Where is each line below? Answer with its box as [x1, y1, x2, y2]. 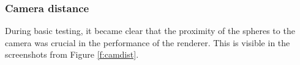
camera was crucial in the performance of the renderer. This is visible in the [5, 36, 290, 49]
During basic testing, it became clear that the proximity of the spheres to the [5, 24, 295, 37]
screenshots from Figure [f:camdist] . [5, 48, 139, 61]
